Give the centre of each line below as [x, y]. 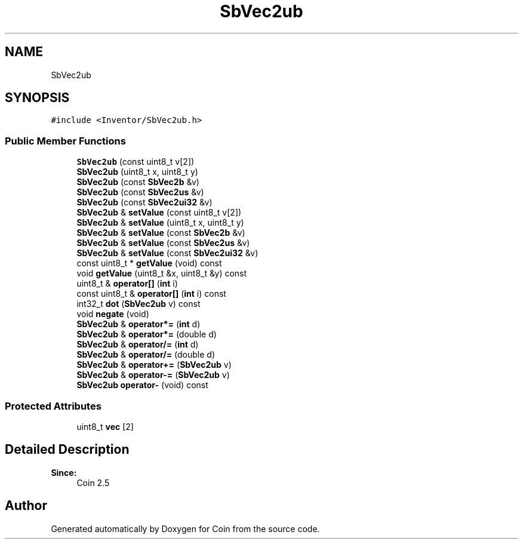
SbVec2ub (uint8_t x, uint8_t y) [137, 172]
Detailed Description [67, 450]
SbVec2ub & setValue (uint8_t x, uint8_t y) [160, 223]
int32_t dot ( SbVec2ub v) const [139, 304]
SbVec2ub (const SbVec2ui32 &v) [144, 202]
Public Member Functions [65, 141]
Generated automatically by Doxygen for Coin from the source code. [185, 528]
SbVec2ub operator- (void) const [142, 385]
